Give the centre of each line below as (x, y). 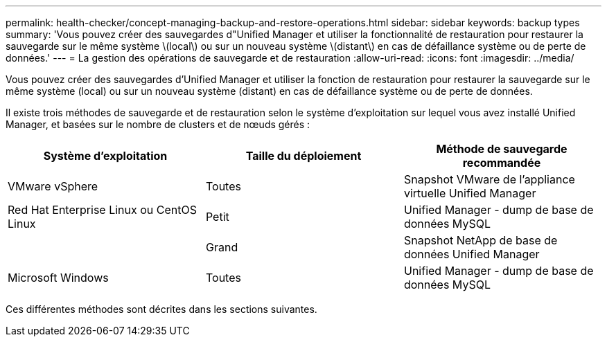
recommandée (502, 163)
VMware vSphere (53, 186)
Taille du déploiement (303, 156)
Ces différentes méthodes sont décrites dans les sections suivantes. (161, 309)
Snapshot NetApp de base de (481, 240)
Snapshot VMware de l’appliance (489, 179)
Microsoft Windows (58, 278)
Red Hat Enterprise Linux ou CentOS (102, 210)
